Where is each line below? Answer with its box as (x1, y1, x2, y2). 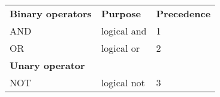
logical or (101, 41, 140, 55)
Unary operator (10, 58, 85, 72)
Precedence (156, 7, 211, 20)
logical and (101, 24, 147, 37)
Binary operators (10, 7, 92, 20)
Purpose (101, 7, 141, 20)
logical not (101, 76, 145, 89)
